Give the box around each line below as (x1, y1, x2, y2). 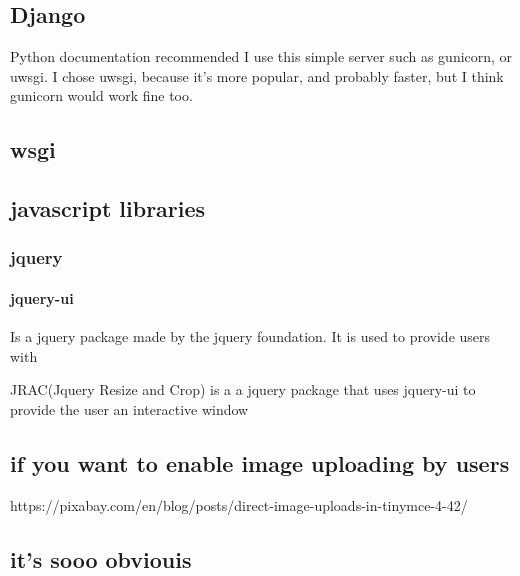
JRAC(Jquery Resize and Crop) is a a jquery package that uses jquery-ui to (10, 379, 476, 400)
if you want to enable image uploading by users (10, 447, 510, 478)
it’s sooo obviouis (10, 543, 192, 574)
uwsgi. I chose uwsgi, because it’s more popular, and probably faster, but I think (10, 65, 504, 86)
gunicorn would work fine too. (10, 85, 193, 106)
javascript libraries (10, 193, 206, 224)
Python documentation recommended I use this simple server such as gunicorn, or (10, 46, 513, 67)
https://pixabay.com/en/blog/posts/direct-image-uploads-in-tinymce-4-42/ (10, 494, 468, 515)
